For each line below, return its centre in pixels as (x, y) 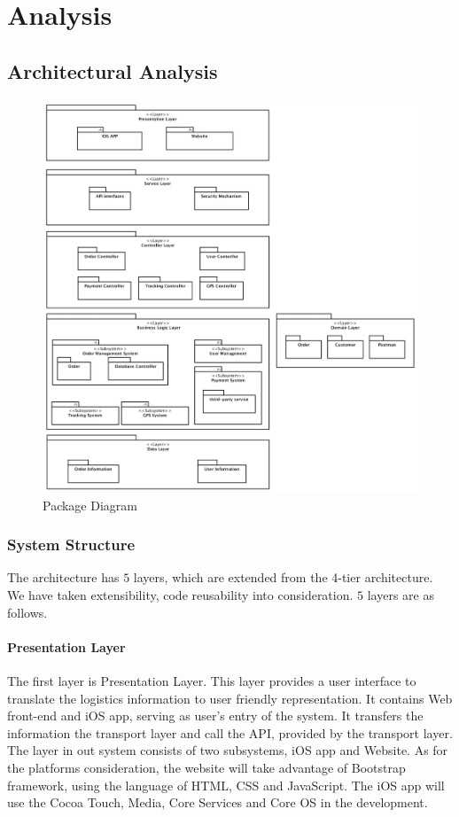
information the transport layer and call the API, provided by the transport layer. (230, 732)
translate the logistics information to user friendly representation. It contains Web (230, 698)
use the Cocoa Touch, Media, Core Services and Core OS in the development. (218, 802)
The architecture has (63, 577)
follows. (27, 612)
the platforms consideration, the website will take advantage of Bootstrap (206, 768)
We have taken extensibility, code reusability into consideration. (180, 595)
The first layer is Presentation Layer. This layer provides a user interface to (212, 681)
